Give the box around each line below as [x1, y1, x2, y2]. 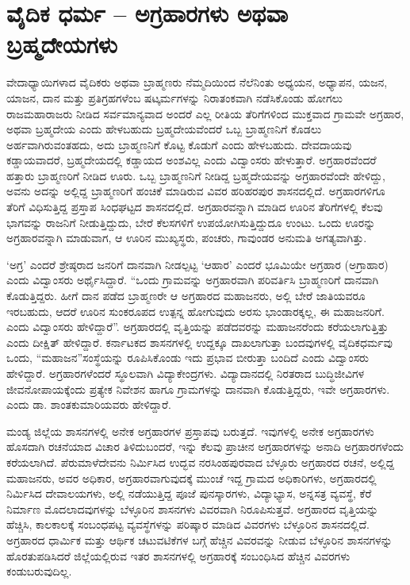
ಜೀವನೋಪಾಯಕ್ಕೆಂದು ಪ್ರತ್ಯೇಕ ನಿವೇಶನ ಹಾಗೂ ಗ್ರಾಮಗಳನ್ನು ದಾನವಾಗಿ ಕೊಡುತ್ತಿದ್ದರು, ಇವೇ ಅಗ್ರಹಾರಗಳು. [6, 380, 390, 397]
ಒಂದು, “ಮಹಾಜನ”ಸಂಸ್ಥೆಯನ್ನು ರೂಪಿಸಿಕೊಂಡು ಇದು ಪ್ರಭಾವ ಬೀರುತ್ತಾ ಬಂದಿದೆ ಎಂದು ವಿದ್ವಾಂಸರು [6, 349, 369, 366]
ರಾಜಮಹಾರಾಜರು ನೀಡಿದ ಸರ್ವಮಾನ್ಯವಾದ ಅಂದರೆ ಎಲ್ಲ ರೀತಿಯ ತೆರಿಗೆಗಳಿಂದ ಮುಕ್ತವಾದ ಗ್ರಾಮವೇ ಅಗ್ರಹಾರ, [6, 105, 404, 121]
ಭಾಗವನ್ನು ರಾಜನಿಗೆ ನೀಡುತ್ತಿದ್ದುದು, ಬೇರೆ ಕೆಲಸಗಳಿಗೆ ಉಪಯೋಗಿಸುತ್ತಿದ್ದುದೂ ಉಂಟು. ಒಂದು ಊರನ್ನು [6, 214, 376, 230]
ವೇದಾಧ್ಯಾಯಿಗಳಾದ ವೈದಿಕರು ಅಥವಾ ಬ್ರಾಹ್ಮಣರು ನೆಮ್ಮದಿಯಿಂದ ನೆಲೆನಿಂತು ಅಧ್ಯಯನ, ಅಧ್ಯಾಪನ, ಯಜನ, [6, 74, 388, 90]
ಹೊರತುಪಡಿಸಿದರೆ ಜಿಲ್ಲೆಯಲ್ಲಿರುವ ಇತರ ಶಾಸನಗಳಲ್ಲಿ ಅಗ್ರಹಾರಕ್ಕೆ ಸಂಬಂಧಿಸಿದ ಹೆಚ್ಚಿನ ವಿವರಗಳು [6, 547, 351, 564]
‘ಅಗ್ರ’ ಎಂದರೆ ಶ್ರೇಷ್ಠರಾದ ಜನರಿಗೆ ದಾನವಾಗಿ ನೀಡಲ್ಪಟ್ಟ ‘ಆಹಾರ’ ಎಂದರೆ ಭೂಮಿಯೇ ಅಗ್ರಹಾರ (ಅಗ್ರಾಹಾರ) [6, 256, 389, 272]
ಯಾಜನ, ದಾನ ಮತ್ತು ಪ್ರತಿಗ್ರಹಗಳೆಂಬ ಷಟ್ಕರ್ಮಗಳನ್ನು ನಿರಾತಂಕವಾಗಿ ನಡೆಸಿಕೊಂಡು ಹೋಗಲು [6, 89, 343, 106]
